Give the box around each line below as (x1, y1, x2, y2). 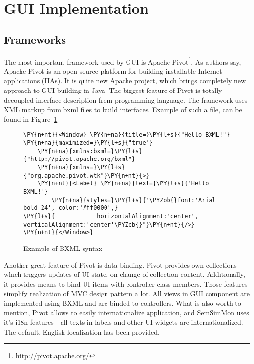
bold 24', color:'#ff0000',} (23, 205, 118, 212)
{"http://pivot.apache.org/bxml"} (23, 156, 136, 163)
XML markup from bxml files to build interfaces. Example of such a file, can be (4, 104, 242, 114)
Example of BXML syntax (23, 243, 102, 253)
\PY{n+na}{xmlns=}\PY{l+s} (37, 164, 125, 171)
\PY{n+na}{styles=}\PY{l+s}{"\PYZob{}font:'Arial (51, 196, 216, 204)
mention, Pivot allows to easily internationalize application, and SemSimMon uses (4, 307, 249, 318)
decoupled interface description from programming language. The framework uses (4, 94, 248, 105)
